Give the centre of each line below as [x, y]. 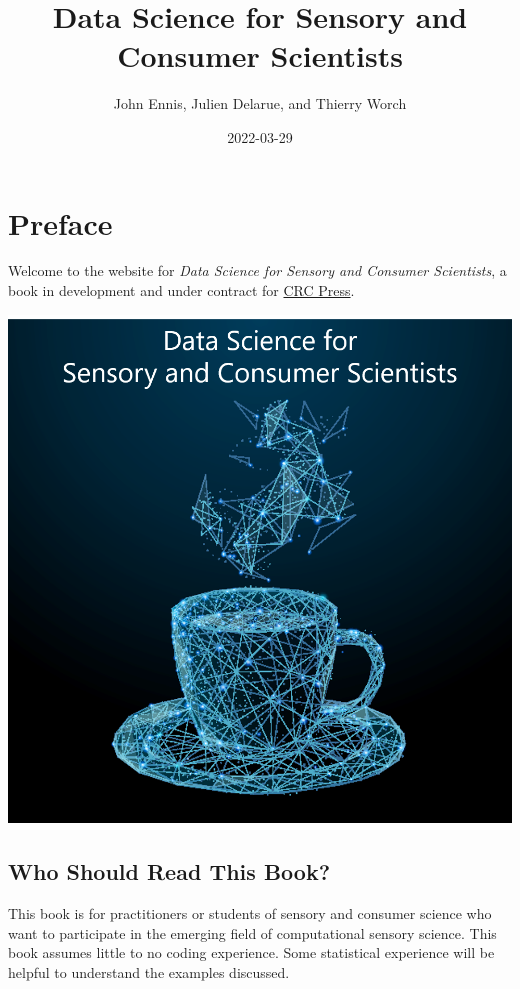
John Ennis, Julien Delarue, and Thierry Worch [260, 103]
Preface [60, 222]
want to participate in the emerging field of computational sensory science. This [252, 932]
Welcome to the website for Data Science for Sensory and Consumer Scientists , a [257, 270]
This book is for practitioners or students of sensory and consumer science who [250, 913]
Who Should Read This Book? [169, 871]
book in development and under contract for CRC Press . [181, 290]
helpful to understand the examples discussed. [149, 971]
